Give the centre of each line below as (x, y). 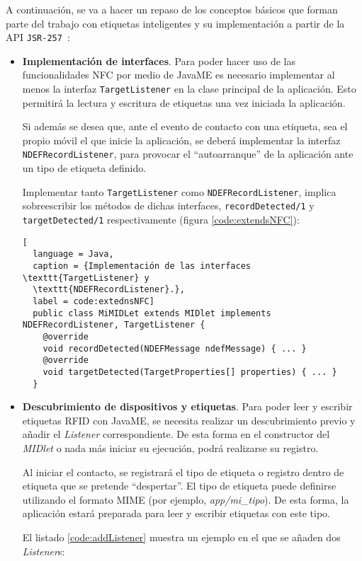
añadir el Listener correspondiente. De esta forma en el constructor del (176, 434)
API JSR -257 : (38, 37)
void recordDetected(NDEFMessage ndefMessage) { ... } (175, 348)
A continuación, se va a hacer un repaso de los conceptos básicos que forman (172, 9)
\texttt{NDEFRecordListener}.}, (109, 290)
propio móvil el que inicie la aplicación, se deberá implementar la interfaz (181, 140)
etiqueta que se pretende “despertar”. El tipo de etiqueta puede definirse (179, 486)
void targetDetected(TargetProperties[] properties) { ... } (190, 372)
